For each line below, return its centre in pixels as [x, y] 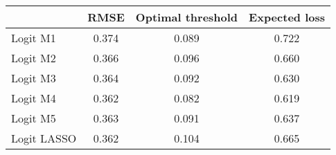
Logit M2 [34, 58]
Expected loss [287, 17]
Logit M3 [34, 78]
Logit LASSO [44, 138]
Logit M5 [34, 118]
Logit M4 [34, 98]
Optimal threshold [187, 17]
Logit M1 [34, 38]
